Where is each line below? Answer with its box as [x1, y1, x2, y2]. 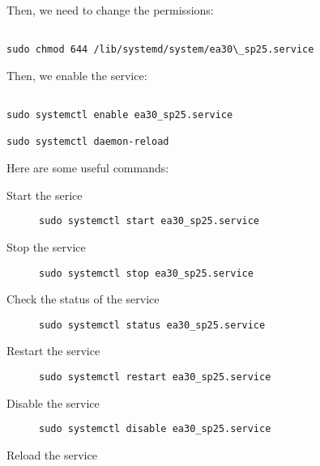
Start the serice [6, 186, 83, 203]
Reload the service [6, 446, 97, 463]
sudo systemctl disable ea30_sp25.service [39, 423, 271, 435]
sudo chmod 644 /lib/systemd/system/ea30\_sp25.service [6, 44, 314, 56]
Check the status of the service [6, 290, 160, 307]
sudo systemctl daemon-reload [6, 136, 169, 148]
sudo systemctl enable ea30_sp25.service [6, 109, 233, 121]
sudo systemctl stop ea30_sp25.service [39, 267, 254, 279]
